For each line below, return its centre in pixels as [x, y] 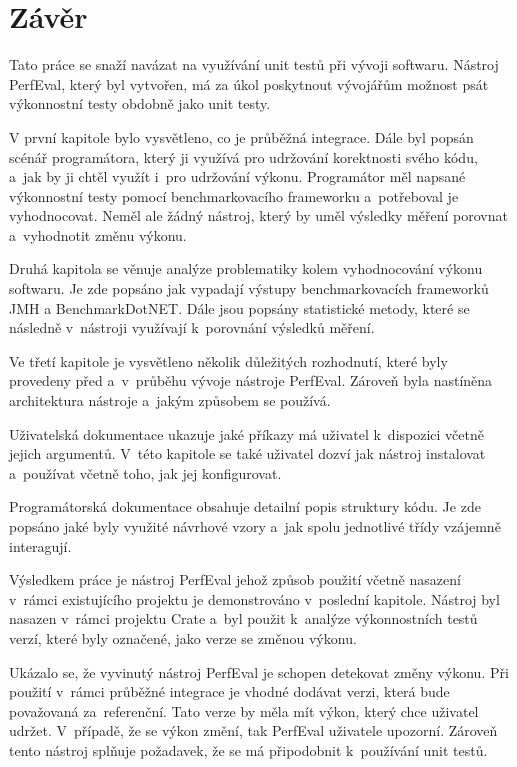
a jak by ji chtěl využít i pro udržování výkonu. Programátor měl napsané [237, 176]
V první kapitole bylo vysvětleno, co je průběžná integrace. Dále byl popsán [241, 136]
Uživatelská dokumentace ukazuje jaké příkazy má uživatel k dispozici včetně [246, 433]
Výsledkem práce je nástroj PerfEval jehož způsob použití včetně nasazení [235, 579]
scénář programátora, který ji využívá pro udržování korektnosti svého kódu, [243, 156]
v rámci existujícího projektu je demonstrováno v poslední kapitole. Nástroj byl [254, 598]
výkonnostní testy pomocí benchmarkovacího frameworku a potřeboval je [234, 195]
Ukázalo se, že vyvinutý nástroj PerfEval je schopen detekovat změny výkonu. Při [259, 671]
